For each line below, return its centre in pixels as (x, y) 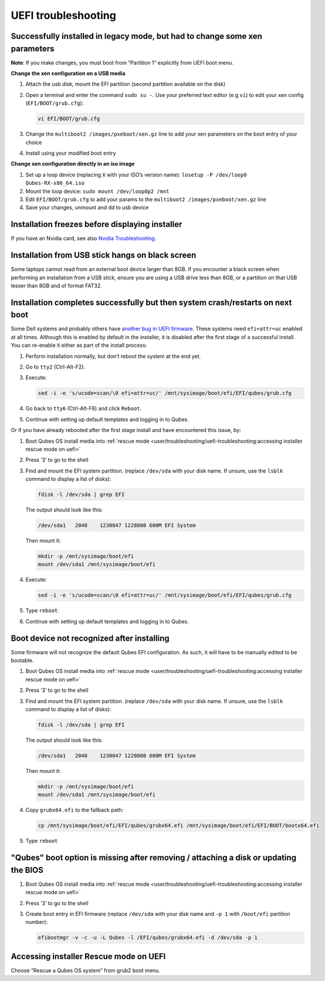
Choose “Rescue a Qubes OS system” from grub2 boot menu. (86, 970)
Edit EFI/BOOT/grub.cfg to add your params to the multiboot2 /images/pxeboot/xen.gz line (146, 199)
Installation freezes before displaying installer (97, 224)
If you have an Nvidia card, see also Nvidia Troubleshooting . (84, 239)
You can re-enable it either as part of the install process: (79, 345)
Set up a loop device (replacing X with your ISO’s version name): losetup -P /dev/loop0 (136, 175)
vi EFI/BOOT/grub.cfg (69, 119)
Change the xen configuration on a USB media (68, 73)
